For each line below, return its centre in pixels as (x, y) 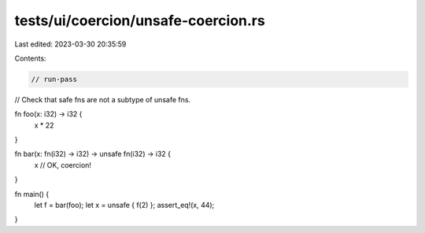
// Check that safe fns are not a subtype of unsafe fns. (103, 99)
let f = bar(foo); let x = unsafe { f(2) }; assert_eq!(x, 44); (124, 205)
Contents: (30, 58)
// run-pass (54, 79)
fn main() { (32, 194)
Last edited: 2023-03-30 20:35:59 (70, 44)
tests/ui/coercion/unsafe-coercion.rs (140, 20)
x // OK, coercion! (63, 165)
